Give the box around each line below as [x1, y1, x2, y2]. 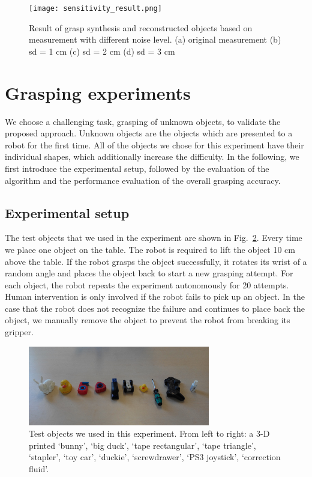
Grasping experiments [5, 80, 191, 105]
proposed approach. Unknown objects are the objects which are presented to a [5, 127, 293, 139]
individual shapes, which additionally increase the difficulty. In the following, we [5, 150, 299, 163]
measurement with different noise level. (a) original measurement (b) [29, 33, 281, 46]
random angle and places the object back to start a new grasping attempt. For [5, 267, 293, 279]
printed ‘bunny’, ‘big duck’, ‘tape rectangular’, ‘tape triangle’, [29, 439, 256, 451]
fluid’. [29, 463, 49, 475]
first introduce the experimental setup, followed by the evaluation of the [5, 162, 269, 174]
